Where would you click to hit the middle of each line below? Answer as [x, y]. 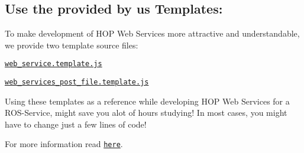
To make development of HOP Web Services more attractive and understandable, [152, 33]
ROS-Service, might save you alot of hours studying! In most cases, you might [146, 113]
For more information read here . [64, 144]
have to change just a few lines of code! [76, 124]
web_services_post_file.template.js [77, 82]
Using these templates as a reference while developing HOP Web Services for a [147, 101]
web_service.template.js [54, 64]
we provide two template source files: [72, 45]
